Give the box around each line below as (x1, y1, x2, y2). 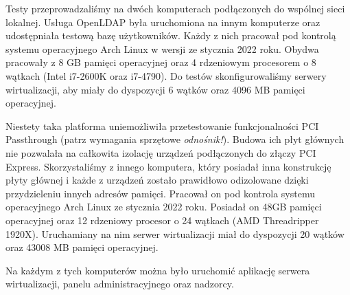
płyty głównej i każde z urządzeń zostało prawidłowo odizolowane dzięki (5, 173, 309, 187)
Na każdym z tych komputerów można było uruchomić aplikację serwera (5, 263, 310, 277)
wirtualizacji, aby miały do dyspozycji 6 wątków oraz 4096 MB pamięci (5, 82, 305, 96)
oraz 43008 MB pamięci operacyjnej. (5, 240, 159, 254)
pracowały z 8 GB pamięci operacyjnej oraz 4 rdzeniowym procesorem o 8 (5, 55, 316, 69)
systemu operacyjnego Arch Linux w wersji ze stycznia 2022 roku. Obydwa (5, 41, 319, 56)
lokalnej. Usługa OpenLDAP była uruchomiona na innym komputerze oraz (5, 14, 320, 29)
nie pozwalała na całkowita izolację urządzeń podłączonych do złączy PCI (5, 145, 316, 160)
